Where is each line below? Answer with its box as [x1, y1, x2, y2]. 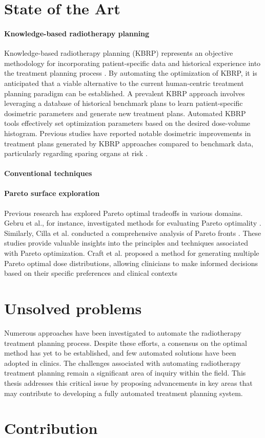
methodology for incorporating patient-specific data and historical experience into [4, 57, 261, 68]
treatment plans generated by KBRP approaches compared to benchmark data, [4, 138, 254, 148]
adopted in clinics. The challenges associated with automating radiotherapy [4, 357, 241, 368]
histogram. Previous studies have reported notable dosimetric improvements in [4, 127, 251, 138]
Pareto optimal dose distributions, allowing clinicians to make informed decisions [4, 257, 258, 268]
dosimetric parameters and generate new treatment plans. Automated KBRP [4, 107, 246, 118]
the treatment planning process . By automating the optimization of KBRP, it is [4, 68, 257, 78]
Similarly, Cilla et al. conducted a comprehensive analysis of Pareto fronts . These [4, 227, 261, 238]
